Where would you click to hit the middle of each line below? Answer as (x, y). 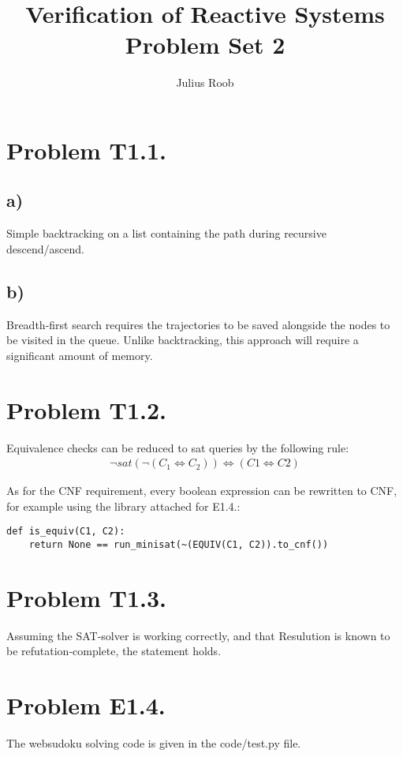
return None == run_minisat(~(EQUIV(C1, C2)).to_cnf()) (179, 545)
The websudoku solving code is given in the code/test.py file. (154, 743)
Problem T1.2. (86, 409)
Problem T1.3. (86, 597)
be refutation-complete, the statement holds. (114, 651)
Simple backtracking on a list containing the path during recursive (166, 233)
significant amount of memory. (80, 355)
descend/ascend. (45, 248)
